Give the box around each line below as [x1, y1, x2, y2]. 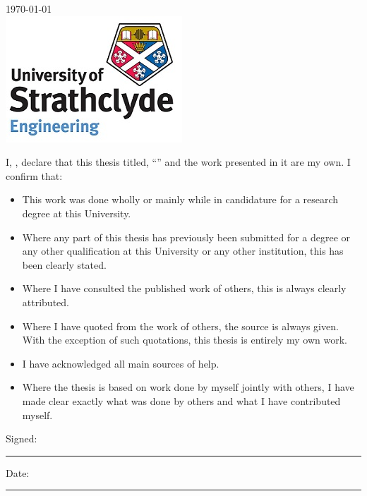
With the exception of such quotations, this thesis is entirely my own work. [22, 332, 347, 347]
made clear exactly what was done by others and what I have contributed [22, 393, 341, 408]
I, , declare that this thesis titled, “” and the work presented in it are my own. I [6, 155, 351, 169]
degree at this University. [22, 205, 131, 220]
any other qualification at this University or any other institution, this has [22, 243, 344, 258]
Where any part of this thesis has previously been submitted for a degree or [22, 229, 351, 244]
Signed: [6, 431, 37, 446]
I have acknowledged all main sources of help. [22, 356, 219, 370]
